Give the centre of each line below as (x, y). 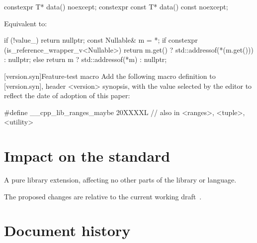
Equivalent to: (26, 23)
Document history (67, 230)
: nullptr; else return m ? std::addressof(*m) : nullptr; (86, 59)
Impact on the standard (87, 156)
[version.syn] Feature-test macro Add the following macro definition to (110, 76)
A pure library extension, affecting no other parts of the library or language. (120, 180)
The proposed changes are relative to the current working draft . (103, 196)
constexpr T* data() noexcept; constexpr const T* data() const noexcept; (116, 6)
